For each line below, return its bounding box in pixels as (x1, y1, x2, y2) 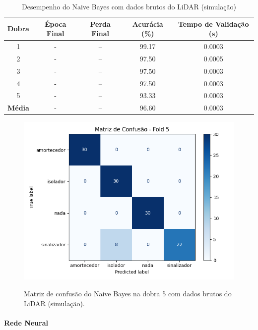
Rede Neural (4, 317, 48, 328)
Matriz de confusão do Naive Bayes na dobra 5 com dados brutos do (24, 288, 232, 298)
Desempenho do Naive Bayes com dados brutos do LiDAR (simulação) (22, 1, 236, 11)
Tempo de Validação (178, 18, 249, 29)
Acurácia (132, 18, 163, 29)
